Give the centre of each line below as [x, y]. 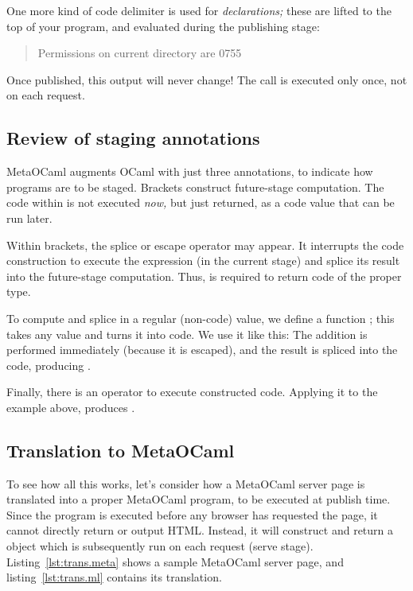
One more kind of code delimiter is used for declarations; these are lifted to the [199, 10]
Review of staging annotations [133, 138]
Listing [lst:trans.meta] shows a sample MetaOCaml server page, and [175, 561]
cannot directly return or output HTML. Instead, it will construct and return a [200, 530]
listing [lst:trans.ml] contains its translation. [114, 577]
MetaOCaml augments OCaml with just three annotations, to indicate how [190, 171]
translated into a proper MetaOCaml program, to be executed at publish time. [199, 499]
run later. [29, 218]
